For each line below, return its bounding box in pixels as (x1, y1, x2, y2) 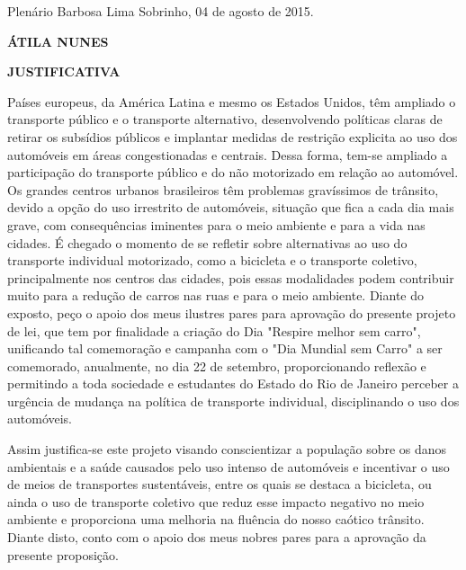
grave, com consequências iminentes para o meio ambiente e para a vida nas (7, 215, 426, 234)
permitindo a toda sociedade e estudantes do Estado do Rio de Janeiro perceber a (7, 374, 459, 393)
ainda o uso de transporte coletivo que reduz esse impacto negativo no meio (7, 492, 425, 511)
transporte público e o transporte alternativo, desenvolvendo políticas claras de (7, 110, 443, 129)
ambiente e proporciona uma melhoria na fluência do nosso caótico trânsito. (7, 510, 425, 529)
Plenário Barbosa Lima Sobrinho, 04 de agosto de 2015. (7, 2, 314, 20)
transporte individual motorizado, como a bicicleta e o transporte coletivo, (7, 251, 417, 270)
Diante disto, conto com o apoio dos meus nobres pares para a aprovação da (7, 528, 426, 547)
